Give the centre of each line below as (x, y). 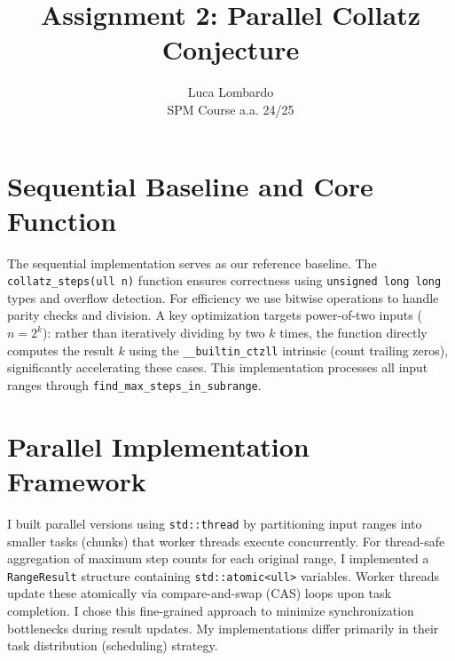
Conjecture (231, 49)
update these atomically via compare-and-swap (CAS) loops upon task (199, 593)
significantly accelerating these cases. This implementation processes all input (218, 367)
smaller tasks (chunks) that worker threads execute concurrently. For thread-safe (226, 541)
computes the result (61, 350)
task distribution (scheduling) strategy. (113, 645)
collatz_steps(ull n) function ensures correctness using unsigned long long (224, 280)
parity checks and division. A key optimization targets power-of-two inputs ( (215, 315)
